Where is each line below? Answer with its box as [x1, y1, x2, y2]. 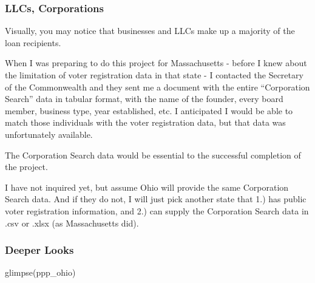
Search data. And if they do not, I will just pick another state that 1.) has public [5, 193, 307, 205]
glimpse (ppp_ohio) [5, 266, 76, 279]
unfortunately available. [5, 128, 93, 140]
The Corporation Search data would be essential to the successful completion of [5, 148, 301, 161]
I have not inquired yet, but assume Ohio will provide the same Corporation [5, 180, 289, 193]
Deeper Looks [5, 242, 74, 257]
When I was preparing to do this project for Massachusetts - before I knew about [5, 56, 307, 69]
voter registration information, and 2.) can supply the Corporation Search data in [5, 204, 309, 217]
